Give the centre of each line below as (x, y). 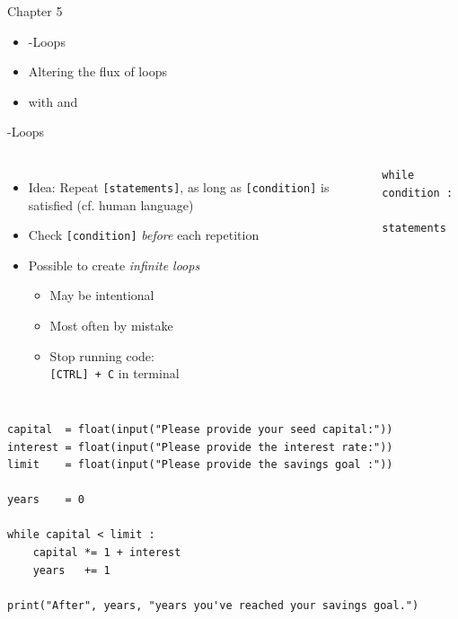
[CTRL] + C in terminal (114, 373)
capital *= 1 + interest (107, 553)
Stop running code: (102, 355)
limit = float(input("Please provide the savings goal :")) (200, 465)
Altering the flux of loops (97, 71)
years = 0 (46, 500)
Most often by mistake (111, 326)
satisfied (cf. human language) (111, 204)
